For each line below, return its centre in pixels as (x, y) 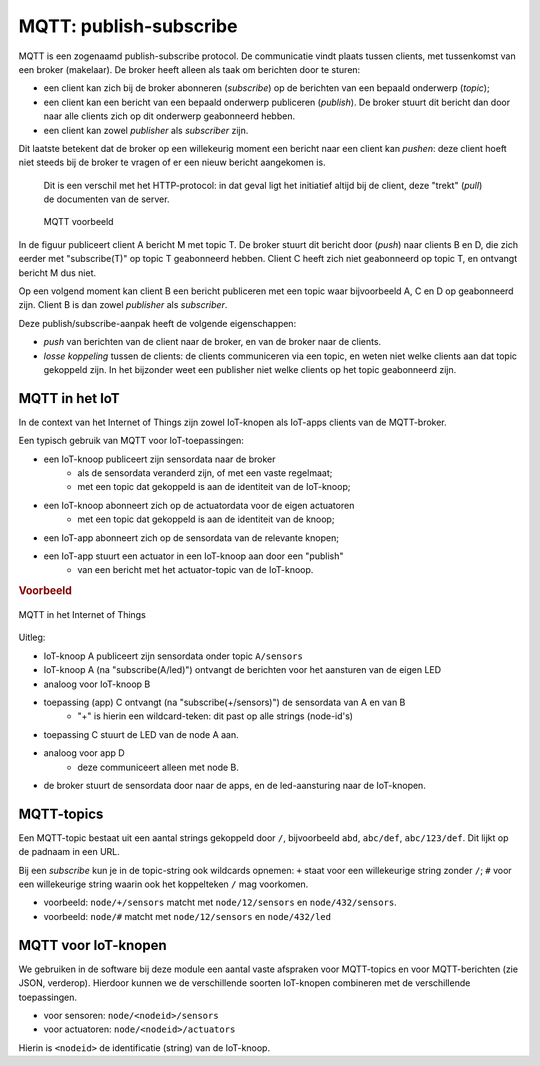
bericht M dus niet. (57, 272)
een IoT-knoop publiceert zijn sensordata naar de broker (159, 459)
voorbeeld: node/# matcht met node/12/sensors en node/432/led (187, 916)
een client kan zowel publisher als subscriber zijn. (146, 130)
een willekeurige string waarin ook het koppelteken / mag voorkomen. (163, 884)
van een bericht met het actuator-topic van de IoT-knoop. (195, 570)
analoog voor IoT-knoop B (97, 684)
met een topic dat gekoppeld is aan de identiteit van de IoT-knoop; (214, 487)
